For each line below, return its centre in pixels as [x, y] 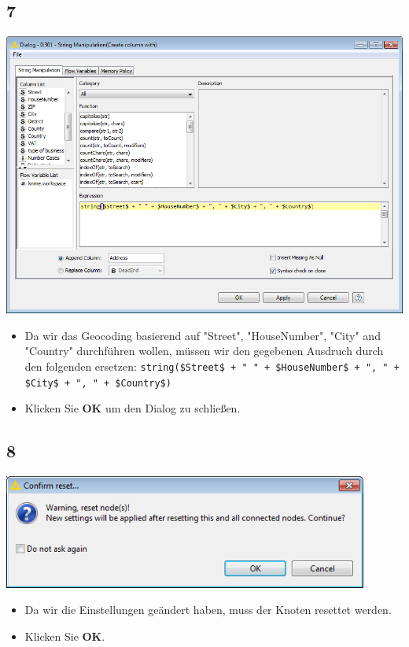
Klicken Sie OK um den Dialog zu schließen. [133, 408]
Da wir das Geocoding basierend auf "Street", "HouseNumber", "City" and [203, 335]
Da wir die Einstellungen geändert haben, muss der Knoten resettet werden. [208, 610]
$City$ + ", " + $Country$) [98, 383]
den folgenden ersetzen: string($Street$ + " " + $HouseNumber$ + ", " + [212, 366]
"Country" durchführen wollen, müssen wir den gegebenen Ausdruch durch [204, 351]
